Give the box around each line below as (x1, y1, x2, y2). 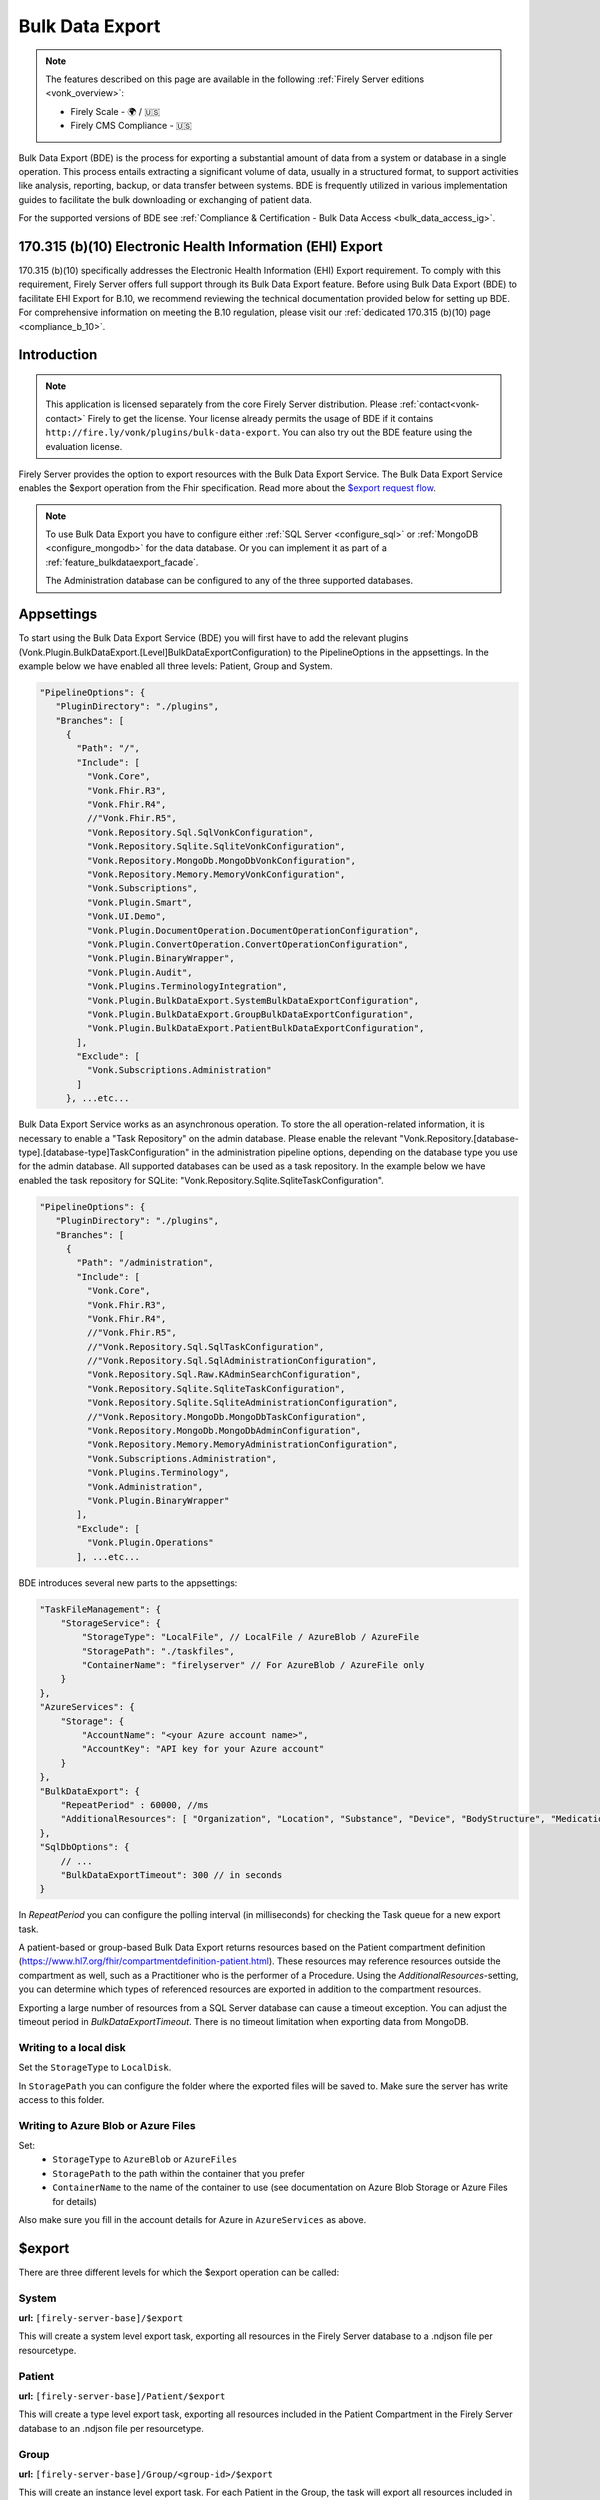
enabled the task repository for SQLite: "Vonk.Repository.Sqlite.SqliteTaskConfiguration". (18, 1174, 384, 1186)
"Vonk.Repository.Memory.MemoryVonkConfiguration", (86, 868, 346, 880)
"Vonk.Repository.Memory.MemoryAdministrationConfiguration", (86, 1439, 399, 1450)
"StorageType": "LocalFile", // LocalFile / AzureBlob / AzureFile (81, 1631, 420, 1643)
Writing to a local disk (18, 2040, 126, 2054)
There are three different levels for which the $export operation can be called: (18, 2266, 340, 2278)
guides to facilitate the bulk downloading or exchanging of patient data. (18, 193, 312, 205)
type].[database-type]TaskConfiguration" (18, 1146, 190, 1158)
